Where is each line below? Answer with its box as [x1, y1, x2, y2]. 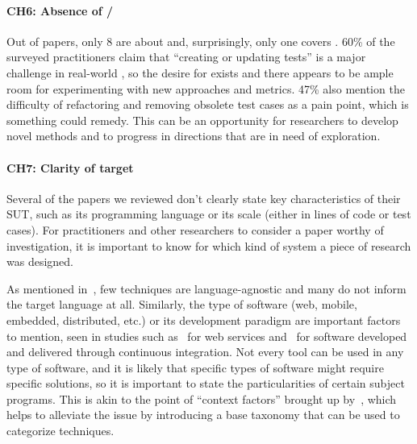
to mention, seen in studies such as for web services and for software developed [6, 327, 407, 344]
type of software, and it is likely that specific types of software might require [6, 359, 384, 376]
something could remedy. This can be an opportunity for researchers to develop [6, 111, 398, 128]
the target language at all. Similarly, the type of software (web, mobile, [6, 296, 357, 313]
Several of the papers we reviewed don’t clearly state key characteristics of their [6, 189, 401, 206]
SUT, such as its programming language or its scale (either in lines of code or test [6, 205, 411, 222]
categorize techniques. [6, 422, 115, 439]
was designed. [6, 253, 73, 270]
